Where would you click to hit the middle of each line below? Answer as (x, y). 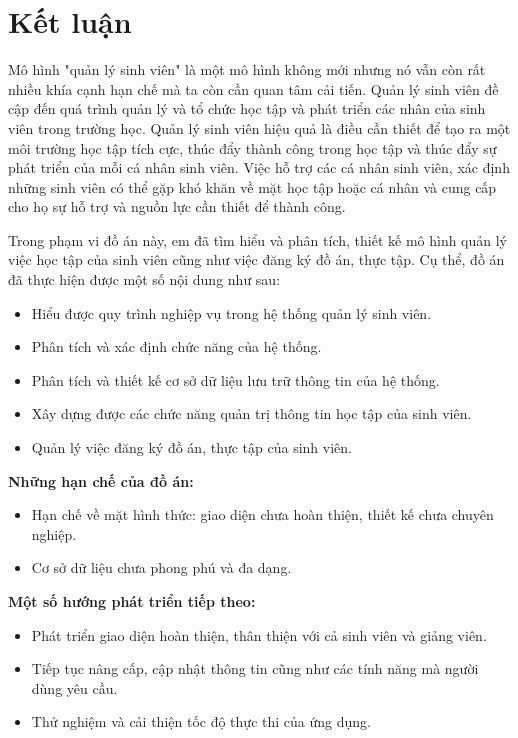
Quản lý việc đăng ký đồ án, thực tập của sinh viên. (191, 447)
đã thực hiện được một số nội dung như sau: (144, 279)
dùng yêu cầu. (74, 687)
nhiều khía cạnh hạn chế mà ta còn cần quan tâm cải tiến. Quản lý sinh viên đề (253, 88)
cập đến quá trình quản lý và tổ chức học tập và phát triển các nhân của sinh (247, 108)
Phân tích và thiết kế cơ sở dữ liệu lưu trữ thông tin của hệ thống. (235, 379)
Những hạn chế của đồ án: (101, 480)
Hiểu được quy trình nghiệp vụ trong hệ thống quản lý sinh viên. (231, 312)
